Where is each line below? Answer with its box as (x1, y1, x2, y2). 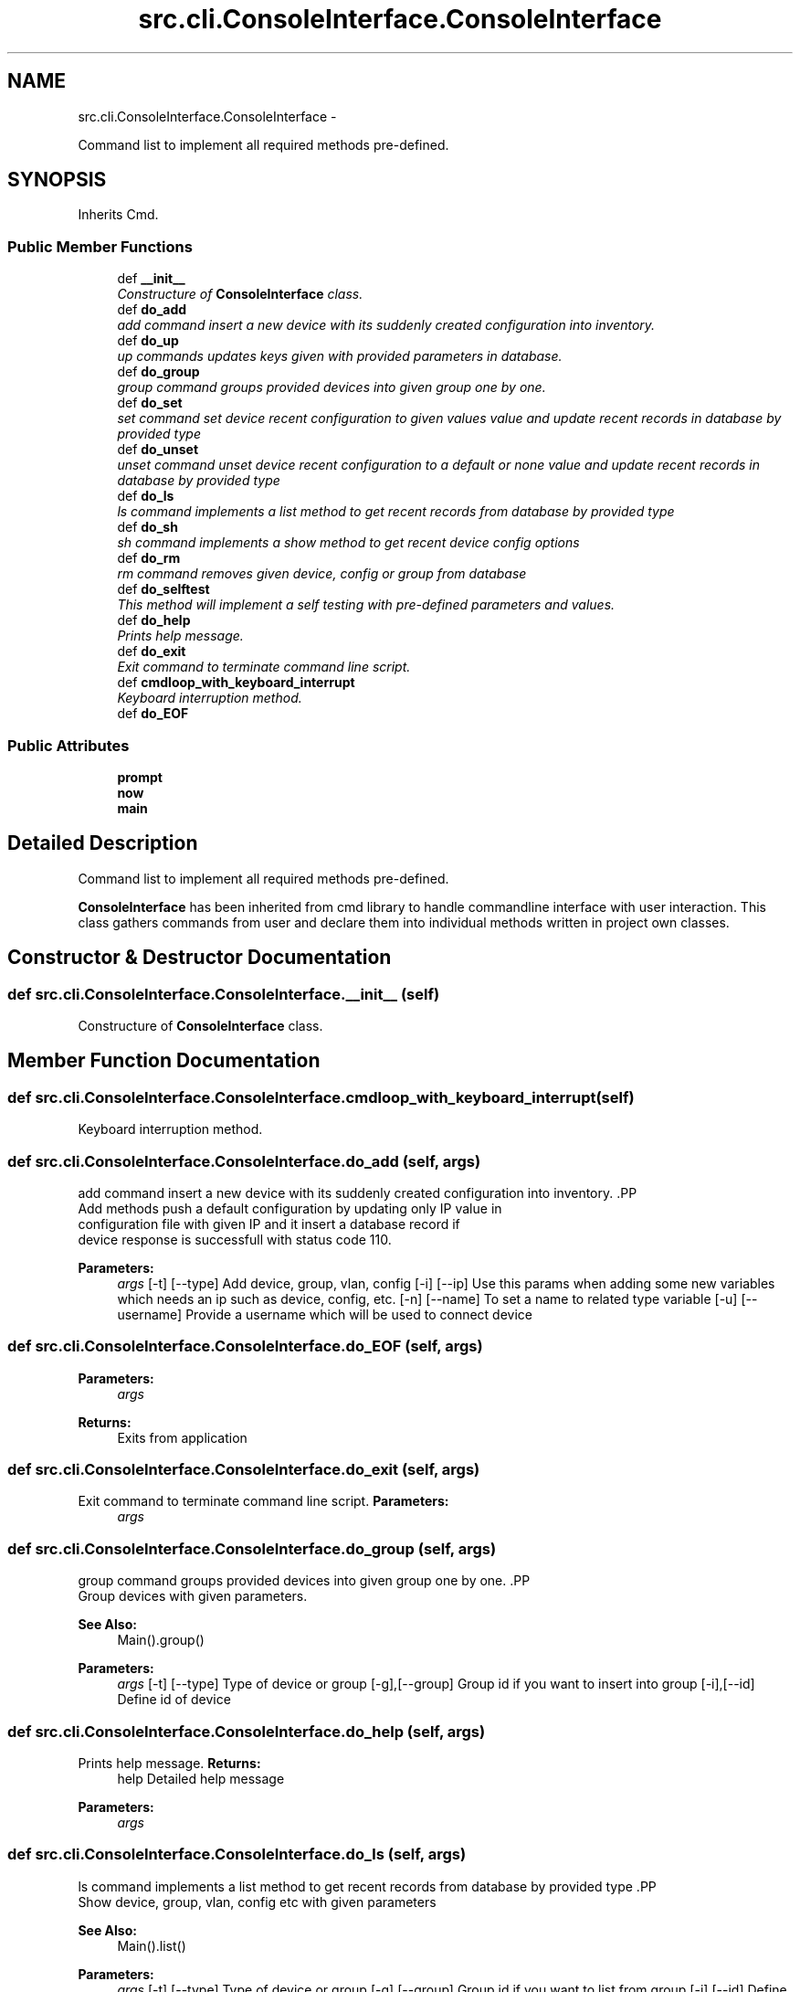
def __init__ (117, 270, 185, 287)
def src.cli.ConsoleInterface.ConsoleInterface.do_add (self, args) (7, 1151, 481, 1171)
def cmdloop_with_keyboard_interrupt (117, 674, 355, 691)
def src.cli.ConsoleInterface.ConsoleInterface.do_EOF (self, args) (7, 1337, 483, 1356)
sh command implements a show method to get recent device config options (117, 535, 580, 551)
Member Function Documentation (7, 1049, 321, 1073)
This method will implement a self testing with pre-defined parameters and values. (117, 597, 616, 613)
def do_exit (117, 643, 186, 660)
